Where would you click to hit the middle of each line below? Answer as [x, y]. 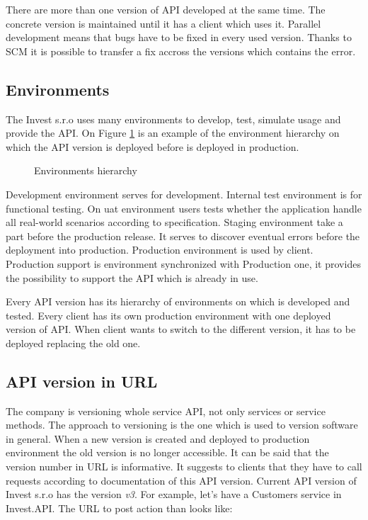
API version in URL [82, 381]
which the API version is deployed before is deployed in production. [153, 146]
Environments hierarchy [86, 170]
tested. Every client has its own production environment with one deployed [168, 315]
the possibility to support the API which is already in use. [132, 277]
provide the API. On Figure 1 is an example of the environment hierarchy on [173, 133]
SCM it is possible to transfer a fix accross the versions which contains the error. [181, 51]
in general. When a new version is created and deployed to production [158, 438]
